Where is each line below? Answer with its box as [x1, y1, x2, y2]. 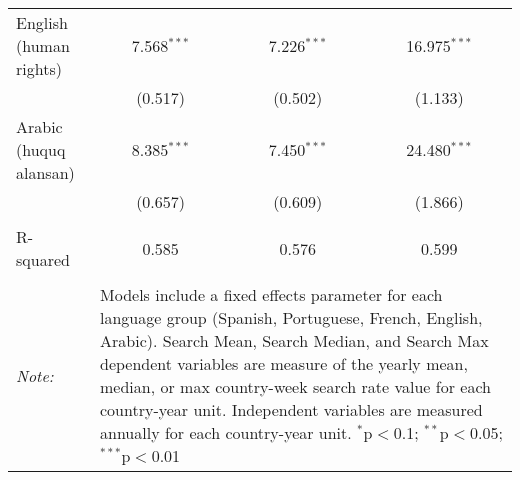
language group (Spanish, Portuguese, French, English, [100, 306, 483, 329]
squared [16, 248, 70, 271]
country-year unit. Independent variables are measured [100, 398, 483, 421]
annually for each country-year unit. [100, 421, 352, 444]
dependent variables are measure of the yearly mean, [100, 352, 468, 375]
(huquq [16, 138, 66, 161]
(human [16, 34, 70, 57]
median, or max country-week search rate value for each [100, 375, 491, 398]
